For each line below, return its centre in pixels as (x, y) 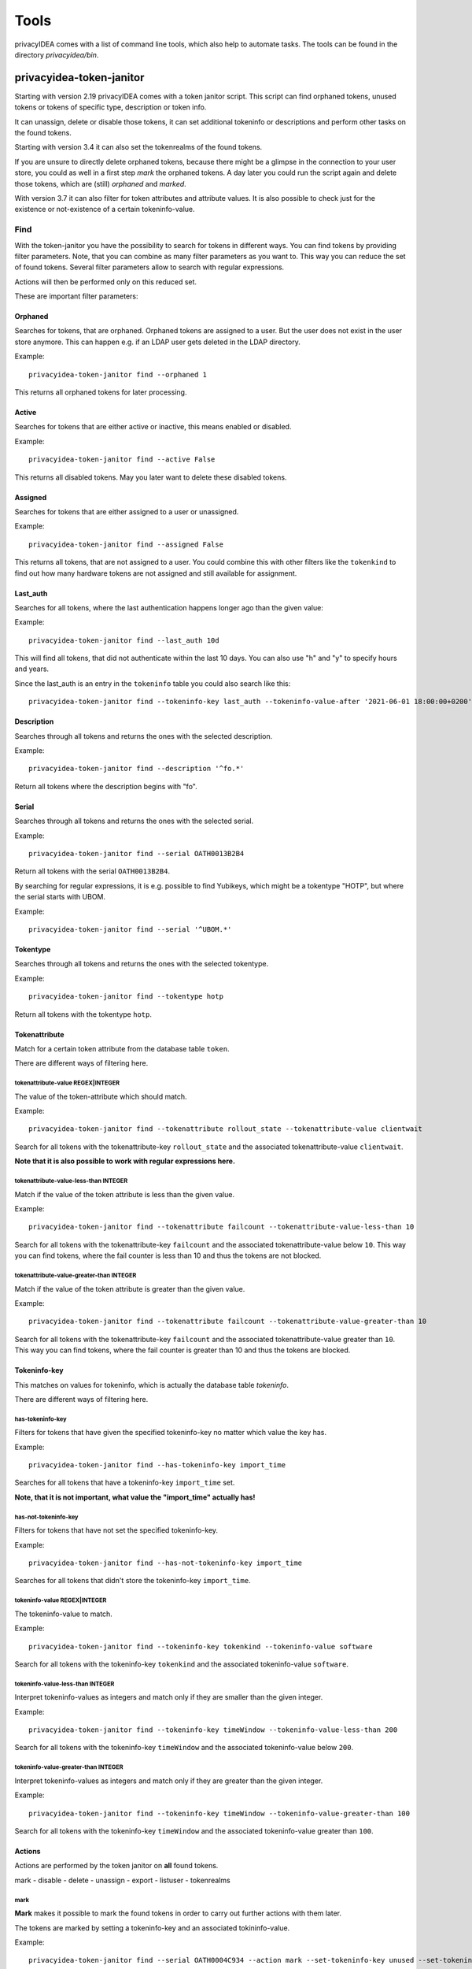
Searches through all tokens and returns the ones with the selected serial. (134, 821)
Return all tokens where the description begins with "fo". (106, 786)
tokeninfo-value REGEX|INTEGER (61, 1600)
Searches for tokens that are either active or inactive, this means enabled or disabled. (153, 427)
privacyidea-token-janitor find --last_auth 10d (124, 640)
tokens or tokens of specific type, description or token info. (111, 107)
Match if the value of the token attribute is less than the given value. (125, 1194)
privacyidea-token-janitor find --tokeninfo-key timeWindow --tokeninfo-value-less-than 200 (213, 1730)
